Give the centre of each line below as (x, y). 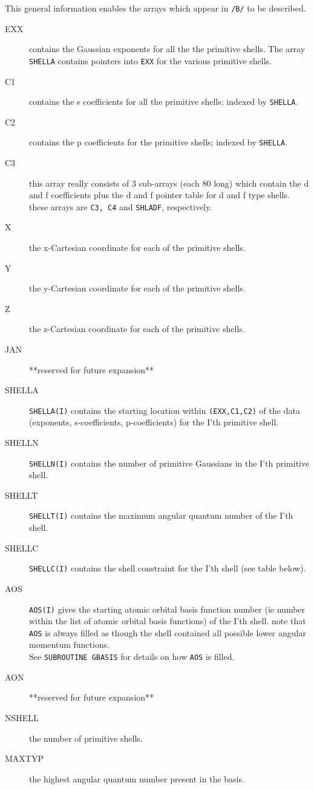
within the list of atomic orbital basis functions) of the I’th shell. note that (168, 621)
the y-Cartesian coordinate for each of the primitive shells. (137, 288)
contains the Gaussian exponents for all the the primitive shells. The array (167, 49)
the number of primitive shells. (86, 738)
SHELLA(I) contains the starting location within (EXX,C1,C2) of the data (165, 410)
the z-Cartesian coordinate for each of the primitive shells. (137, 329)
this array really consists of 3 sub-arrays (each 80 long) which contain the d (169, 183)
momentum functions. (70, 644)
